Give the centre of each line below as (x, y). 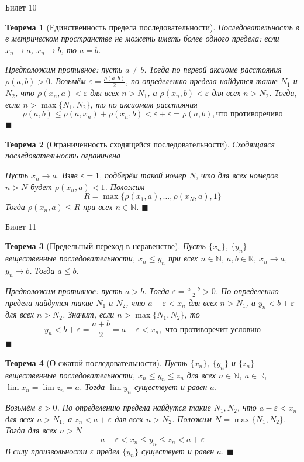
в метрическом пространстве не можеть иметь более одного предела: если (142, 38)
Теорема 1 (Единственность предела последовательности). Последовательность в (152, 27)
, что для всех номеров (237, 175)
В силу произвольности (46, 451)
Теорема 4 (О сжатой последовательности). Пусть (96, 362)
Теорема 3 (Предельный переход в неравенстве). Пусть (106, 246)
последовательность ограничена (63, 155)
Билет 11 (21, 226)
